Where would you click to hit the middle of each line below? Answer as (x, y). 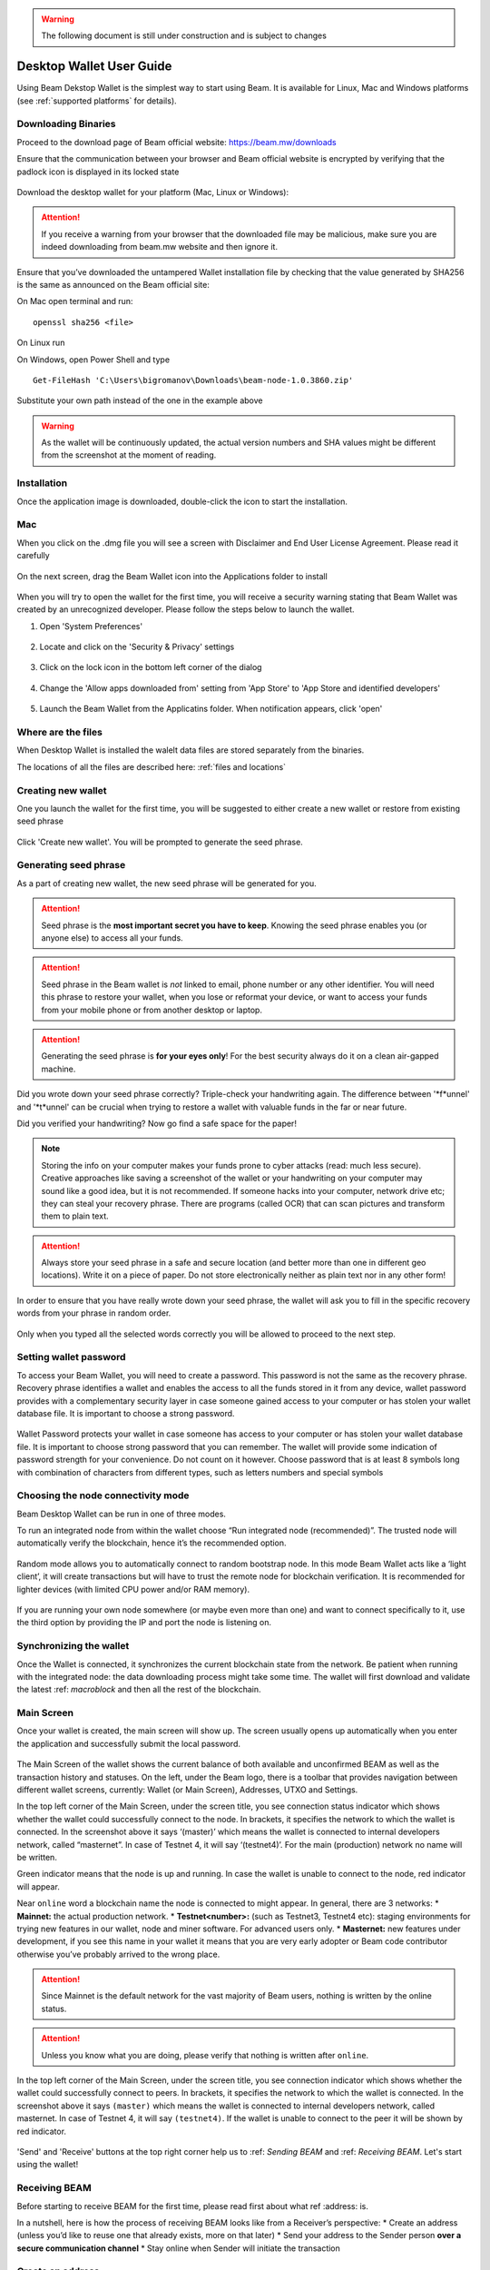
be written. (37, 1857)
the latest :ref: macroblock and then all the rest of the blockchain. (139, 1690)
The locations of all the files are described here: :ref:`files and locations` (151, 766)
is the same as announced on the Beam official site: (113, 284)
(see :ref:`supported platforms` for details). (97, 101)
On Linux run (41, 343)
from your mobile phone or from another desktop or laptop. (152, 1010)
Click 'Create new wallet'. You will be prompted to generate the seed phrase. (160, 842)
